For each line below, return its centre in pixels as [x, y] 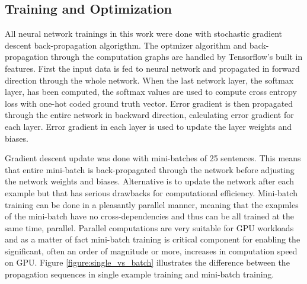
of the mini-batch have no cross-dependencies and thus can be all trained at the [150, 216]
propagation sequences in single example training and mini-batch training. [140, 274]
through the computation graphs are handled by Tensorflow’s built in [177, 57]
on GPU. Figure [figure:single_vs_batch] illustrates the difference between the [147, 262]
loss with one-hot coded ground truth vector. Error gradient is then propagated [149, 103]
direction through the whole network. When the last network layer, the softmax [149, 80]
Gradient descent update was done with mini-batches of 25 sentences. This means [153, 158]
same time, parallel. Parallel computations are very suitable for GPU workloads [149, 227]
